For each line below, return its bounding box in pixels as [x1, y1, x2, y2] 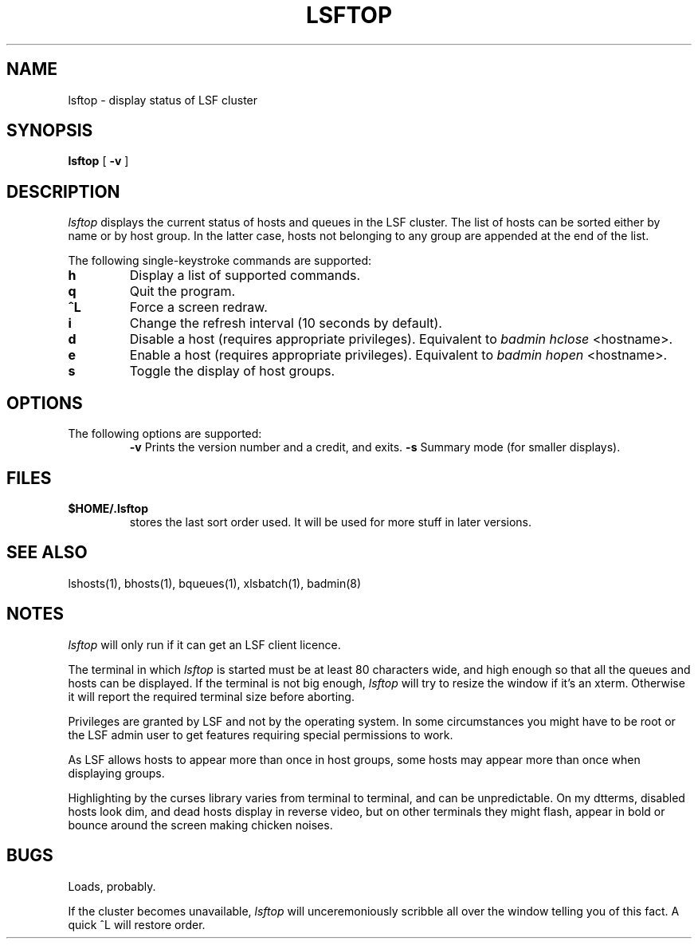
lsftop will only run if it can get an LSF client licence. [68, 637, 341, 652]
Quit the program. [129, 283, 236, 300]
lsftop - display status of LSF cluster [68, 93, 258, 107]
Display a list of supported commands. [129, 267, 361, 284]
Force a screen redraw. [129, 299, 268, 316]
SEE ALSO [6, 542, 88, 563]
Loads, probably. [68, 879, 156, 893]
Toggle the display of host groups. [129, 363, 335, 380]
